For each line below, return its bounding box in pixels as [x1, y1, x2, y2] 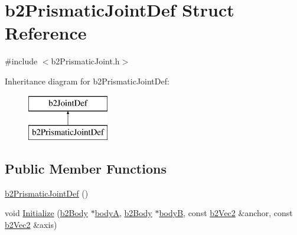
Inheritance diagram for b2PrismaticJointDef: [5, 74, 169, 87]
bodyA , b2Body [94, 207, 152, 219]
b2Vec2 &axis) [5, 218, 57, 231]
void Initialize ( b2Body [5, 207, 89, 219]
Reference [5, 21, 87, 45]
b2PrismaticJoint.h [51, 55, 120, 67]
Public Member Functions [5, 159, 167, 178]
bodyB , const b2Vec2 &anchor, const [159, 207, 293, 219]
